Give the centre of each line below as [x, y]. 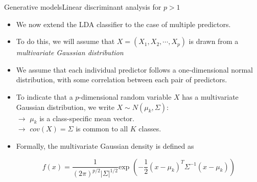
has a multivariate [210, 96]
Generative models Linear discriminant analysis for [83, 7]
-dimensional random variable [125, 96]
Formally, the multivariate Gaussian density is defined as [105, 145]
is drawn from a [214, 41]
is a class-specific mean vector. [87, 118]
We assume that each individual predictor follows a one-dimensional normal [135, 69]
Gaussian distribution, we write [65, 107]
